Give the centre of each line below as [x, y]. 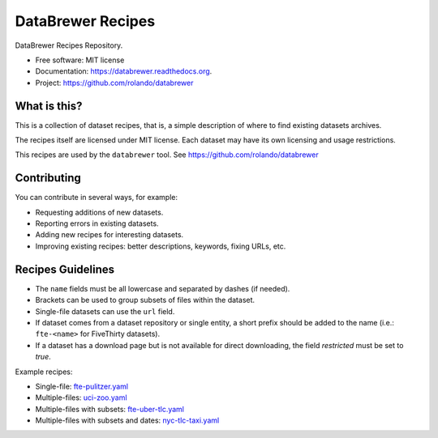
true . [43, 357]
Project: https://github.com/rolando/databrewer [114, 83]
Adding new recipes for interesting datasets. [109, 235]
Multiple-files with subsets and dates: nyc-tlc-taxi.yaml [127, 420]
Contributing [48, 178]
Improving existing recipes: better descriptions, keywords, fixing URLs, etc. [161, 246]
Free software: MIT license [80, 60]
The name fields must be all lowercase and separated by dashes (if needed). [163, 288]
